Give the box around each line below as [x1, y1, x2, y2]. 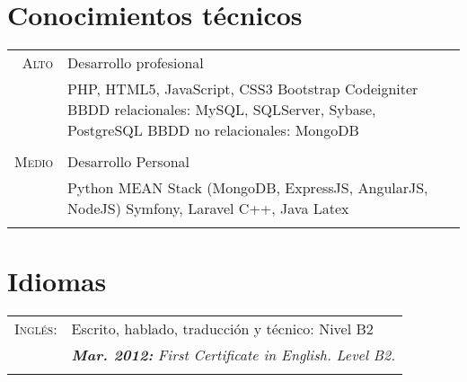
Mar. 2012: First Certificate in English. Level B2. [71, 344, 396, 366]
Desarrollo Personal [67, 151, 189, 173]
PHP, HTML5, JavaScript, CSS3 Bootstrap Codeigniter [67, 78, 419, 100]
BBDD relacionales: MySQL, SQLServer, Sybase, [67, 99, 376, 120]
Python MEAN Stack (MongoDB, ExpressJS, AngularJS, [67, 177, 428, 199]
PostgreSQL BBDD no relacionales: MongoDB [67, 120, 359, 141]
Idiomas [7, 262, 107, 299]
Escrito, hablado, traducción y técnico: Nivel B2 [71, 318, 374, 340]
